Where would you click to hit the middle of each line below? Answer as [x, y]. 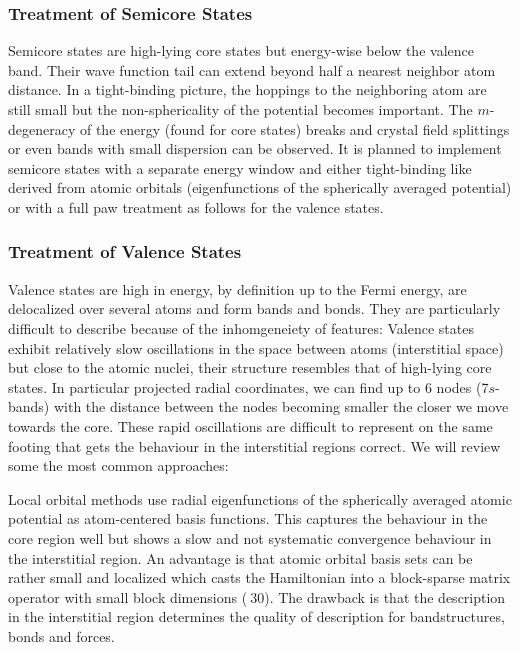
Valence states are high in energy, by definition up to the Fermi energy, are [237, 288]
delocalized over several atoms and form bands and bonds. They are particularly [254, 308]
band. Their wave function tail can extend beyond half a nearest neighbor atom [252, 69]
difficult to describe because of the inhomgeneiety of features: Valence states [241, 327]
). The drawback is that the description [385, 596]
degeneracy [42, 128]
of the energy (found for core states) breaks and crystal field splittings [294, 128]
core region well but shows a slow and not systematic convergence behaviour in [250, 537]
